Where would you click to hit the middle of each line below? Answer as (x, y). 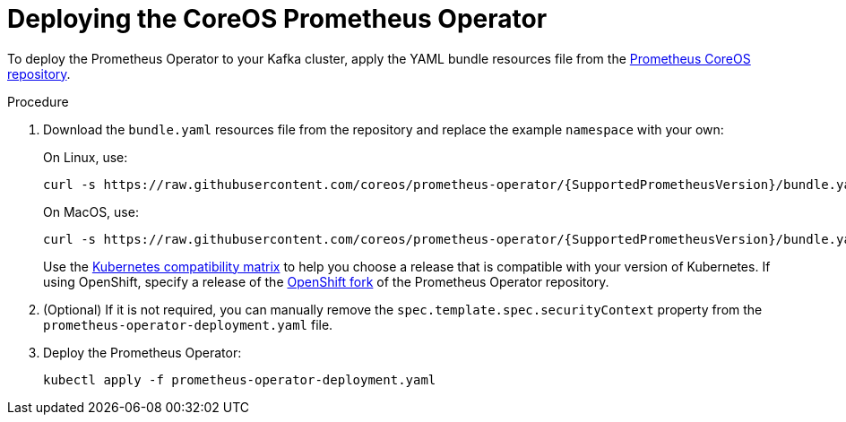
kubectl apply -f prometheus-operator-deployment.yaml (240, 379)
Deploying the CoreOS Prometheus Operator (277, 19)
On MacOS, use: (91, 211)
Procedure (38, 101)
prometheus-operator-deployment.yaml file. (188, 324)
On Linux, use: (86, 157)
